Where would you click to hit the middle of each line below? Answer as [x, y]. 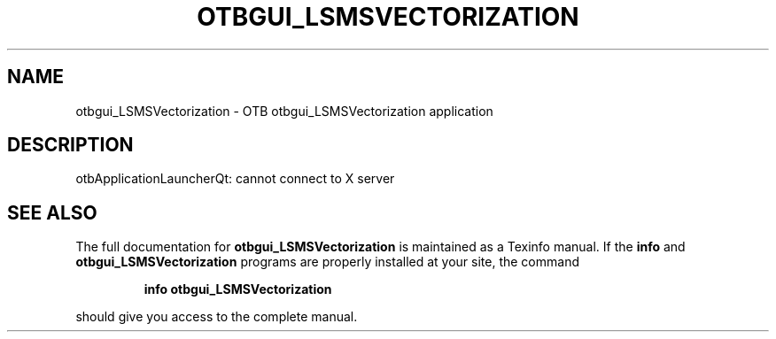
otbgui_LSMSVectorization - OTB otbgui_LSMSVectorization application [284, 111]
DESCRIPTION [70, 145]
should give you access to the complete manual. [217, 317]
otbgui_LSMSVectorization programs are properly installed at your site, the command [327, 262]
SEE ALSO [52, 212]
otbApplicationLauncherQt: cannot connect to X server [235, 179]
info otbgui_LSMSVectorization [238, 289]
